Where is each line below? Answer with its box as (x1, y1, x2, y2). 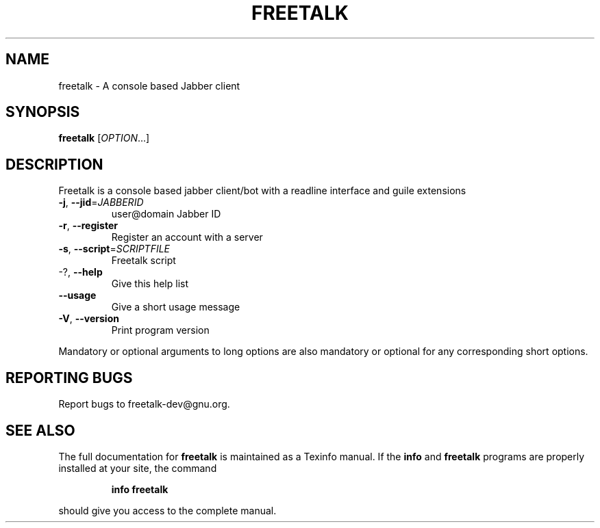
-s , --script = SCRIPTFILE (58, 243, 171, 255)
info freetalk (111, 483, 168, 495)
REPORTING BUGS (5, 369, 133, 386)
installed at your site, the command (58, 462, 217, 474)
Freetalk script (111, 254, 176, 267)
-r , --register (58, 220, 118, 232)
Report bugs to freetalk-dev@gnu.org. (58, 398, 230, 410)
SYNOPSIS (5, 103, 80, 121)
